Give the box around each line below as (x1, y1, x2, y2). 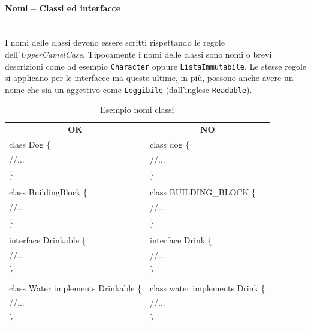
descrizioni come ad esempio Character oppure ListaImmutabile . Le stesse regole (5, 59, 307, 72)
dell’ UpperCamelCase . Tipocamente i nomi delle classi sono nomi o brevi (5, 47, 272, 60)
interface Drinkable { (9, 233, 86, 246)
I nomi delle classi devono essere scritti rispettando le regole (5, 36, 225, 49)
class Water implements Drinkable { (9, 281, 141, 294)
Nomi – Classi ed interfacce (5, 1, 121, 14)
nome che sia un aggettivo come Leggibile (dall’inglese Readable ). (5, 83, 252, 95)
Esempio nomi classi (100, 103, 174, 116)
